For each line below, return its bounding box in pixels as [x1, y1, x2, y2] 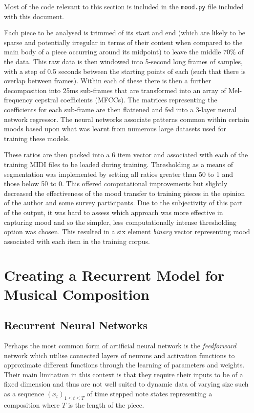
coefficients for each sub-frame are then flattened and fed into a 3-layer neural [4, 104, 237, 114]
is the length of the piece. [68, 399, 144, 410]
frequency [4, 95, 33, 105]
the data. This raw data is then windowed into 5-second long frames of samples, [4, 56, 243, 67]
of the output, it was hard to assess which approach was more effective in [4, 207, 223, 217]
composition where [4, 399, 60, 410]
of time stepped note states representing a [86, 389, 212, 399]
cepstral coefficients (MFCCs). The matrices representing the [35, 95, 217, 105]
